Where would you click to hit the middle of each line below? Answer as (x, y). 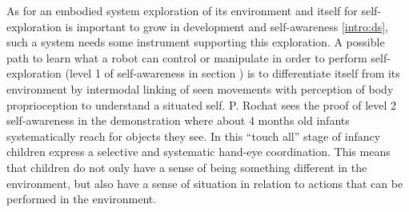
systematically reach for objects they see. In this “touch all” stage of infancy (194, 136)
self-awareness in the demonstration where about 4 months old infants (178, 120)
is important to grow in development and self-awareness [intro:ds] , (227, 26)
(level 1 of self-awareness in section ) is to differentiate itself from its (233, 73)
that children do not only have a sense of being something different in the (187, 167)
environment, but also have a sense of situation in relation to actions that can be (205, 183)
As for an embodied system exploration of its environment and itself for (182, 10)
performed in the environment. (82, 199)
